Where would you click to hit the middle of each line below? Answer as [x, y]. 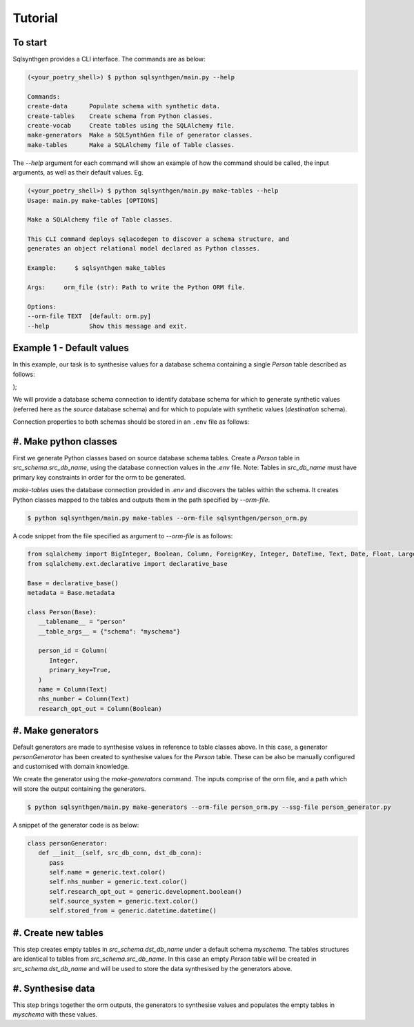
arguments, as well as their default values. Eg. [78, 173]
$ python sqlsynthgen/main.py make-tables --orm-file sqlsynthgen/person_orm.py [167, 518]
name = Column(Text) [73, 689]
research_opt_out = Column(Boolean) [100, 708]
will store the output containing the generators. [79, 789]
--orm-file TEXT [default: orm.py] [89, 316]
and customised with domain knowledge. [71, 767]
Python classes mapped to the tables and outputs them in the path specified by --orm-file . [141, 500]
